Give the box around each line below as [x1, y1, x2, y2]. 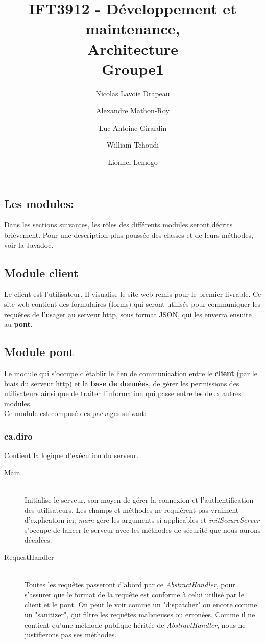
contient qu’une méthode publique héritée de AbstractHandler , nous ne [25, 619, 246, 630]
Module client [4, 264, 79, 280]
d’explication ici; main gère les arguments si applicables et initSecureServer [25, 514, 260, 525]
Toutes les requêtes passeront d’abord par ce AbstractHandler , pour [25, 579, 235, 590]
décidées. [25, 534, 52, 545]
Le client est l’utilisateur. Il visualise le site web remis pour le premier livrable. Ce [4, 288, 261, 299]
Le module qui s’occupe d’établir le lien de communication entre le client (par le [4, 368, 257, 379]
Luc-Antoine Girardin [99, 122, 167, 133]
